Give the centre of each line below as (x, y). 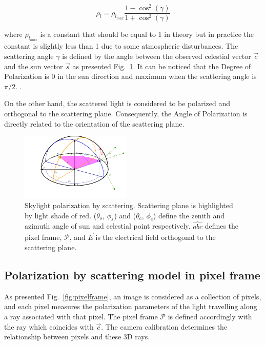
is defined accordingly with (210, 316)
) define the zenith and (189, 215)
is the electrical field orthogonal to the (156, 237)
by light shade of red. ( (61, 215)
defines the (222, 226)
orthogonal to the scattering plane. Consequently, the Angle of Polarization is (126, 113)
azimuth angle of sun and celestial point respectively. (108, 226)
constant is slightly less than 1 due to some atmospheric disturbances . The (121, 46)
